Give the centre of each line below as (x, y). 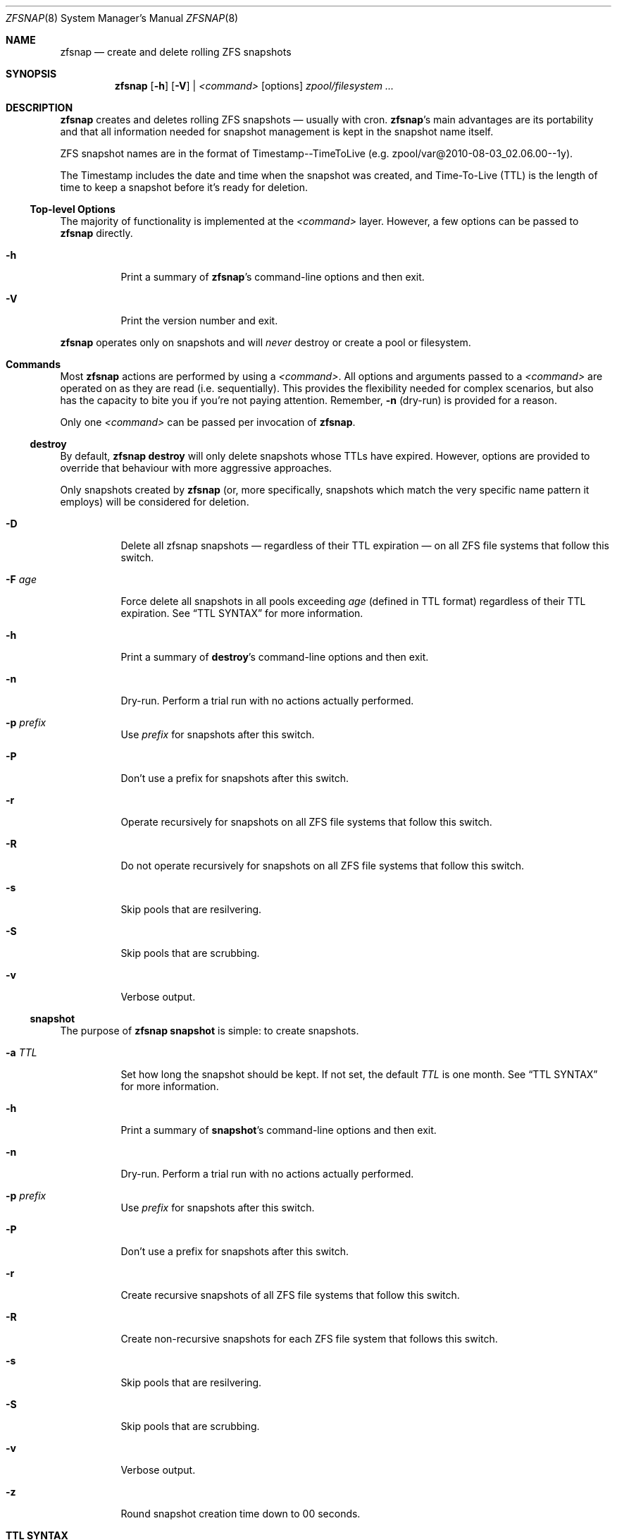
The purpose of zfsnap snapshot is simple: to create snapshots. (210, 1031)
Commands (33, 364)
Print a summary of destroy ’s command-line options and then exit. (275, 657)
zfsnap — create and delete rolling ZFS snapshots (176, 52)
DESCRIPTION (39, 108)
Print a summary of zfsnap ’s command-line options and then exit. (273, 277)
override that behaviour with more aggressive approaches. (196, 468)
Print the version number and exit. (199, 320)
